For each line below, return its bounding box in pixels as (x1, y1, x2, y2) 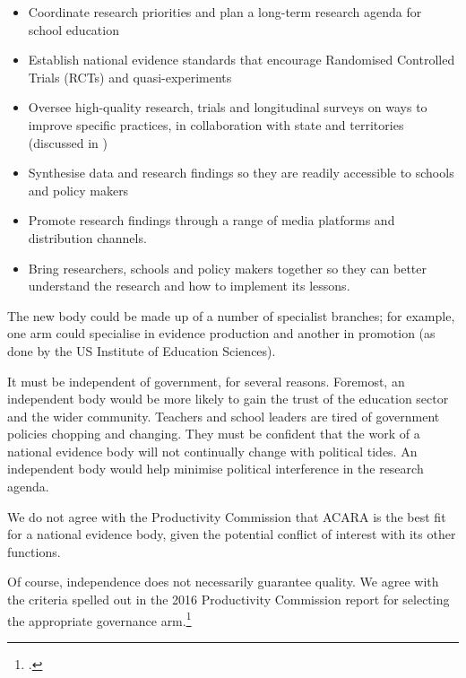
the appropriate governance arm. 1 (7, 608, 192, 630)
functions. (7, 542, 61, 561)
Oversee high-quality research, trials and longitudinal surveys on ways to (28, 98, 427, 117)
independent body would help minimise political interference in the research (7, 459, 424, 478)
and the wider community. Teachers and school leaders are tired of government (7, 406, 440, 425)
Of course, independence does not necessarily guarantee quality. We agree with (7, 572, 439, 591)
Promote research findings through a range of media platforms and (28, 211, 395, 230)
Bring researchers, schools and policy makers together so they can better (28, 258, 427, 277)
